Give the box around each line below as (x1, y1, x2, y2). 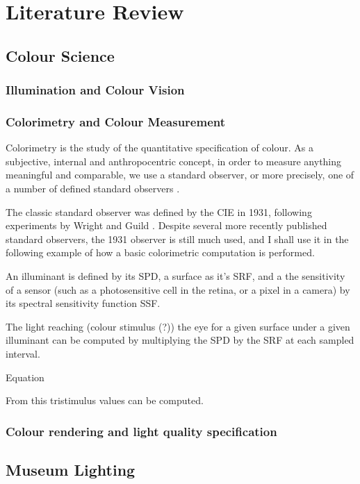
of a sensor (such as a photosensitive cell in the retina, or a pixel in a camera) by (6, 282, 350, 297)
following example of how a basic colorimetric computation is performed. (6, 245, 315, 260)
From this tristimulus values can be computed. (6, 393, 204, 408)
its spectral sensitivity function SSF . (6, 296, 161, 310)
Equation (6, 369, 44, 384)
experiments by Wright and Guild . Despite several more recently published (6, 218, 327, 233)
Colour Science (6, 44, 115, 66)
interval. (6, 346, 40, 360)
